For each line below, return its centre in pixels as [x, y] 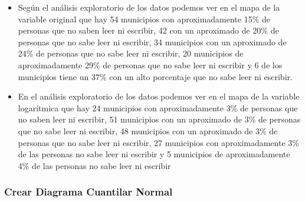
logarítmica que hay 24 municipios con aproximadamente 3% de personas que [158, 107]
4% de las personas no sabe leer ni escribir [94, 165]
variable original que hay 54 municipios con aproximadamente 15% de [144, 19]
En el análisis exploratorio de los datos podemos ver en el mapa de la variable [159, 96]
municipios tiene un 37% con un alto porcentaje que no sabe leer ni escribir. [155, 76]
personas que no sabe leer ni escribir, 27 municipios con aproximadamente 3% [158, 142]
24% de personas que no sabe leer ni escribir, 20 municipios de [131, 53]
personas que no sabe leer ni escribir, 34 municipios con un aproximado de [152, 42]
